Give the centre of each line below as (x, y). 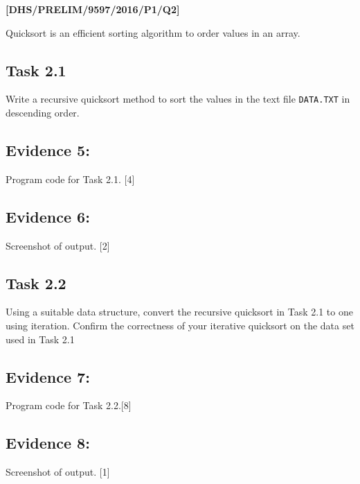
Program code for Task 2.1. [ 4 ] (70, 179)
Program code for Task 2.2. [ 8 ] (69, 405)
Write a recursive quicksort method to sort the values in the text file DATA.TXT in (178, 99)
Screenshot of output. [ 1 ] (58, 472)
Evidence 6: (48, 216)
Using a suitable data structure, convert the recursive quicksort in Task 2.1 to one (179, 312)
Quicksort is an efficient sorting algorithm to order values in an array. (153, 32)
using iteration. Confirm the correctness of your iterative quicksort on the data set (180, 326)
